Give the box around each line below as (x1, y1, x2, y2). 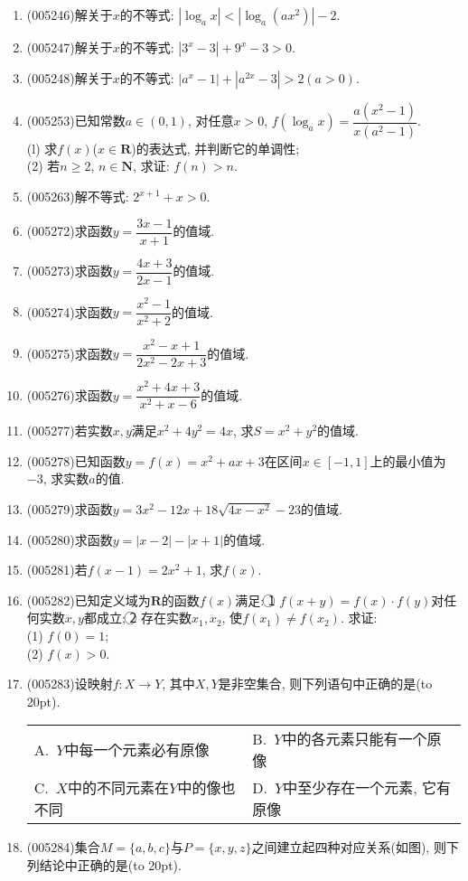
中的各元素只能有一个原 (282, 728, 442, 750)
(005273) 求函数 (26, 261, 113, 280)
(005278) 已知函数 (26, 451, 126, 470)
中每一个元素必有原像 (64, 739, 210, 761)
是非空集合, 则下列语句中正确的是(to (218, 674, 433, 693)
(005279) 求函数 (26, 499, 113, 518)
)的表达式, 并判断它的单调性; (131, 138, 300, 157)
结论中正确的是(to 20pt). (39, 855, 182, 874)
